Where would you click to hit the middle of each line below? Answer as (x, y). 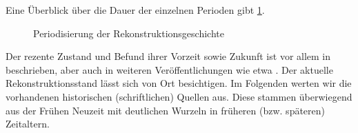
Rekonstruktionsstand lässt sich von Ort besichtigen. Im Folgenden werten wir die (179, 83)
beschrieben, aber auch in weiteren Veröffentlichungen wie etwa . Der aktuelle (169, 69)
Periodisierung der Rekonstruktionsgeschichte (129, 33)
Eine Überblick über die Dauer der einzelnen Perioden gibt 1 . (135, 10)
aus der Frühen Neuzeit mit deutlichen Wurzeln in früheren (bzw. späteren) (166, 110)
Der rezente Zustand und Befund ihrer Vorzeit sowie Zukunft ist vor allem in (168, 56)
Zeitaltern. (28, 124)
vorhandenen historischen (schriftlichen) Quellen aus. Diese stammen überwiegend (179, 96)
